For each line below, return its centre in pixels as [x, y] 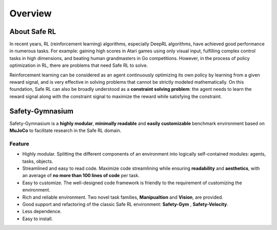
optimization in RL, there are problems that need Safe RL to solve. [79, 65]
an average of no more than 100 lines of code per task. [81, 176]
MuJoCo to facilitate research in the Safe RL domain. [65, 130]
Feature [19, 144]
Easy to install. [38, 219]
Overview [31, 13]
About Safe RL [33, 32]
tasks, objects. [38, 161]
